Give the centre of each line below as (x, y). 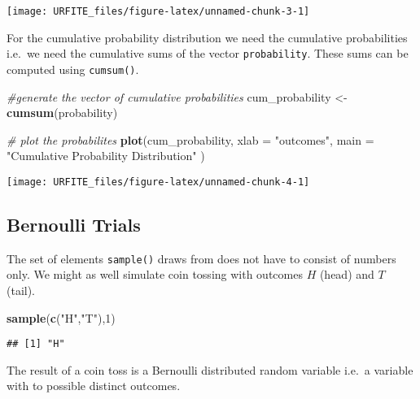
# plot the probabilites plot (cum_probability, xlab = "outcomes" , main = (190, 139)
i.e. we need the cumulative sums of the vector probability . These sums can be (208, 53)
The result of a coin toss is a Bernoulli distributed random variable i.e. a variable (210, 369)
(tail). (21, 291)
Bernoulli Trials (74, 224)
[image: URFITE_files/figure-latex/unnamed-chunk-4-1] (158, 182)
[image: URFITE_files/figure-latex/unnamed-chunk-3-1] (158, 11)
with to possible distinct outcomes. (94, 386)
